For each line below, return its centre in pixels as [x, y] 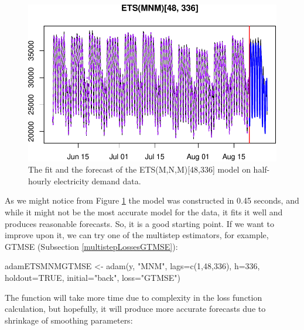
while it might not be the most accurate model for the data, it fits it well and [144, 212]
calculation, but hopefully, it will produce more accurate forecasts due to [135, 309]
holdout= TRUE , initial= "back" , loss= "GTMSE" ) [93, 277]
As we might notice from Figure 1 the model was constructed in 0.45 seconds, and [152, 200]
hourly [40, 181]
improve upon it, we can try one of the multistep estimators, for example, [137, 235]
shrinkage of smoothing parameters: [69, 320]
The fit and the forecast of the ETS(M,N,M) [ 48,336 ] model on [139, 169]
